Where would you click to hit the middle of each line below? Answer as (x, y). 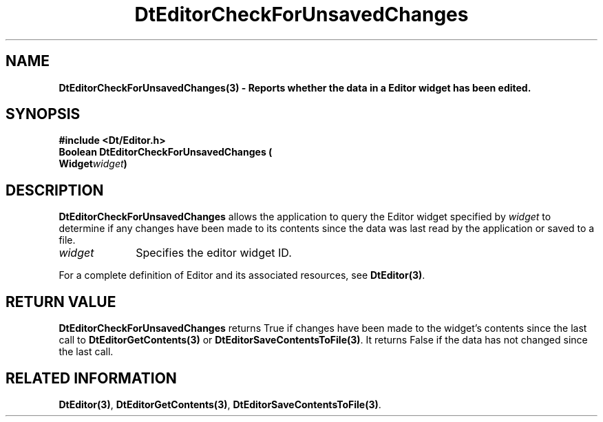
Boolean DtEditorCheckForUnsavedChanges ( (166, 152)
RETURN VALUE (61, 302)
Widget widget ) (93, 164)
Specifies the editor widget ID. (214, 253)
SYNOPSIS (43, 114)
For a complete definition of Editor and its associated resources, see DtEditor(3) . (242, 275)
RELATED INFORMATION (91, 378)
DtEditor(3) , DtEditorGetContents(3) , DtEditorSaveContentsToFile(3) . (220, 404)
